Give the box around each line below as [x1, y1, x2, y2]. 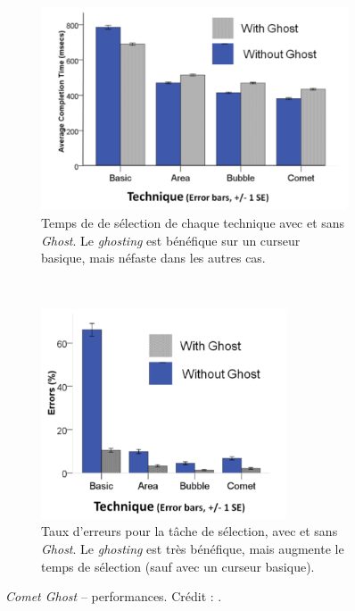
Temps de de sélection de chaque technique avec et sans [41, 213, 345, 232]
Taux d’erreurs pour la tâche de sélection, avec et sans [41, 522, 338, 540]
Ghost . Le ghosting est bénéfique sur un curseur [41, 230, 301, 249]
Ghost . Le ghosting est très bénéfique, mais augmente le [41, 539, 344, 557]
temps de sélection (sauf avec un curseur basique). [41, 557, 315, 575]
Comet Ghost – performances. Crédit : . [5, 587, 222, 606]
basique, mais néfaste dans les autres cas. [41, 248, 266, 267]
